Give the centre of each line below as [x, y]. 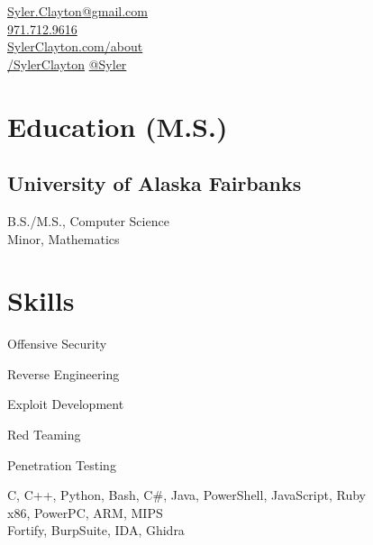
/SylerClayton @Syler [67, 64]
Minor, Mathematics [64, 238]
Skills [41, 300]
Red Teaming [44, 435]
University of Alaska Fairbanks [155, 183]
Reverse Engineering [64, 373]
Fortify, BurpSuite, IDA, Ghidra [96, 530]
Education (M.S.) [118, 126]
